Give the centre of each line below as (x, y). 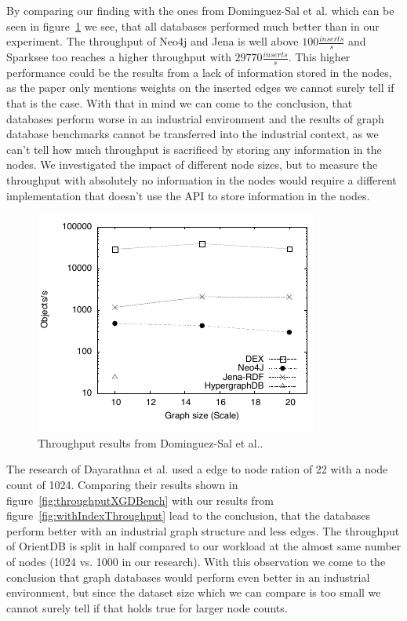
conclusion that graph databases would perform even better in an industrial (188, 577)
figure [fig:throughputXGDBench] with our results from (140, 500)
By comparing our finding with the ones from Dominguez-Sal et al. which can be (200, 10)
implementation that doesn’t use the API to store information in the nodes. (188, 195)
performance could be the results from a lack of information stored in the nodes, (199, 72)
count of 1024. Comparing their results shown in (122, 484)
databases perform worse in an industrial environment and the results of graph (195, 118)
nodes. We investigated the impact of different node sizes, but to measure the (192, 164)
